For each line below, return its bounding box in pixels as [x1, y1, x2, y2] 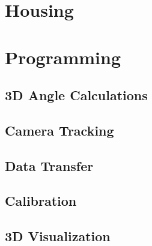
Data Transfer [5, 156, 94, 175]
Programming [5, 44, 121, 69]
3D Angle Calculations [5, 86, 148, 104]
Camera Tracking [5, 121, 114, 139]
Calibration [5, 191, 77, 210]
